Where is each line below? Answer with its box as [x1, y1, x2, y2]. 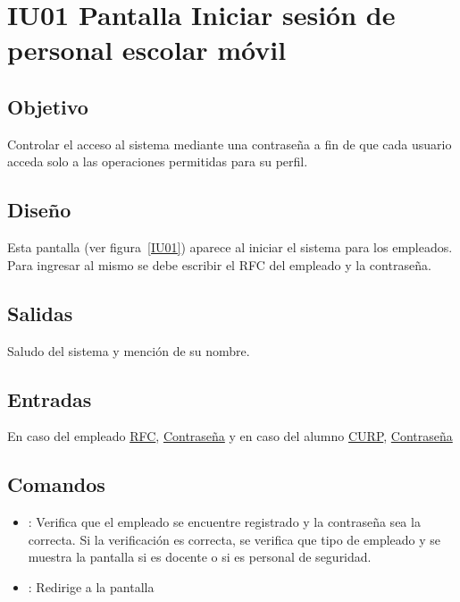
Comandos [7, 471, 105, 498]
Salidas [7, 299, 73, 326]
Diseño [7, 196, 71, 224]
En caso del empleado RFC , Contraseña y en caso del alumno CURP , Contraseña [7, 427, 453, 445]
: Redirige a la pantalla [28, 577, 155, 596]
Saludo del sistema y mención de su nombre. [7, 341, 250, 360]
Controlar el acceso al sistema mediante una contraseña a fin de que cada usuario [7, 134, 452, 153]
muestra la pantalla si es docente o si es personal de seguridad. [28, 547, 372, 566]
